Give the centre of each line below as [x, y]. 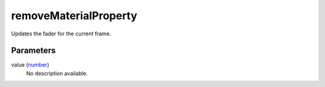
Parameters [33, 51]
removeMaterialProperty [74, 16]
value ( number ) [30, 65]
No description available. [57, 73]
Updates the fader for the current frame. [61, 34]
